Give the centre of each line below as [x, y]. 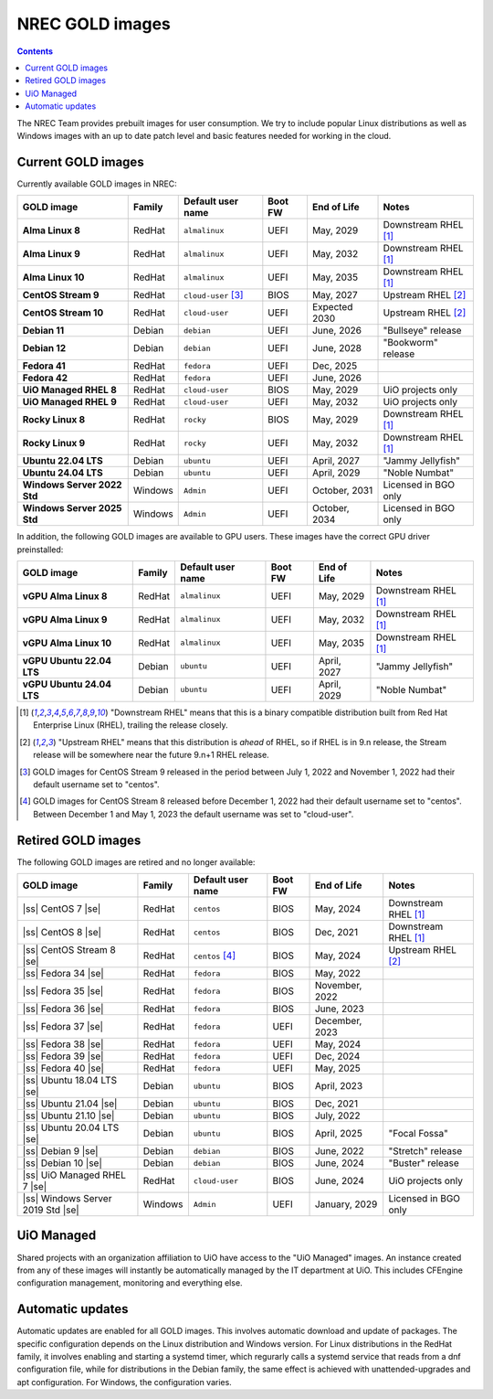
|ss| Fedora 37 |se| [63, 1026]
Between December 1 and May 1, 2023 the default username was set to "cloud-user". [194, 814]
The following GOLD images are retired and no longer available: [136, 862]
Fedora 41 [44, 366]
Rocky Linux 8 [54, 420]
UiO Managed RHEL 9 [70, 402]
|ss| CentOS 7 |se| [62, 908]
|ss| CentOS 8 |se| [62, 932]
